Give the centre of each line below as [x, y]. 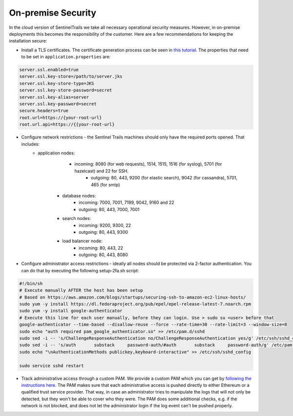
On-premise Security [53, 13]
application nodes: [56, 153]
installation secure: [28, 41]
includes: [31, 144]
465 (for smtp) [106, 185]
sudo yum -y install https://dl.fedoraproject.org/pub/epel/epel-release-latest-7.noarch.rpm [135, 304]
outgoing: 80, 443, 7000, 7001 [109, 209]
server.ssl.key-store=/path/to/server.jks [71, 77]
